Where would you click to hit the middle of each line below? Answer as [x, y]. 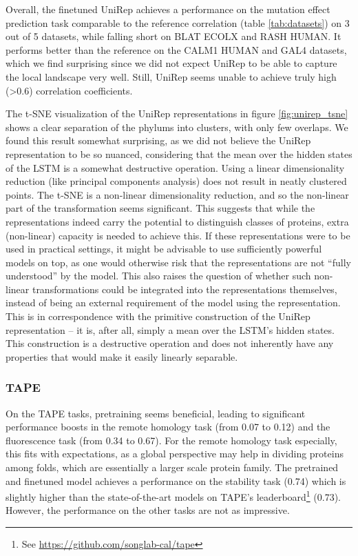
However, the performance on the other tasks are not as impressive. [148, 510]
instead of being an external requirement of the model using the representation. [173, 302]
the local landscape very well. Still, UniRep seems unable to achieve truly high [171, 76]
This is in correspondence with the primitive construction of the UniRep [158, 316]
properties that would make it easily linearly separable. [122, 356]
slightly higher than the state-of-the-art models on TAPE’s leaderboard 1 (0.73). [173, 496]
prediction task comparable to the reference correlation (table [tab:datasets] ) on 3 [178, 22]
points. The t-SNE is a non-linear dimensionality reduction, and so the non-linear [177, 194]
